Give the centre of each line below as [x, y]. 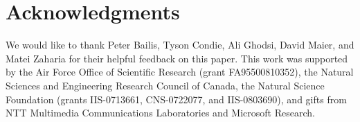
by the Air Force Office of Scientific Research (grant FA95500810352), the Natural [180, 72]
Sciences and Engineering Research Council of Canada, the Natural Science [165, 85]
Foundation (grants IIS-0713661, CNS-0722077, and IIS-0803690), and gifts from [176, 99]
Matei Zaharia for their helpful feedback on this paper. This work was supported [177, 58]
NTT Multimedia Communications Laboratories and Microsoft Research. [160, 113]
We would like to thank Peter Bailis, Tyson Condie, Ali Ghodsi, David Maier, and [180, 45]
